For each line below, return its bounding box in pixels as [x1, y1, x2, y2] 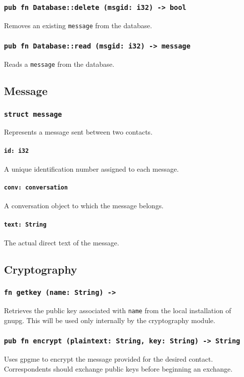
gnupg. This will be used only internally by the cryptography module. [4, 315, 215, 325]
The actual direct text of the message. [4, 237, 119, 247]
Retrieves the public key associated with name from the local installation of [4, 305, 231, 315]
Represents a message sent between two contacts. [4, 127, 153, 137]
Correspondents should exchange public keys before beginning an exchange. [4, 363, 233, 374]
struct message [4, 110, 62, 118]
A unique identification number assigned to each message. [4, 163, 179, 174]
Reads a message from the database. [4, 59, 114, 69]
